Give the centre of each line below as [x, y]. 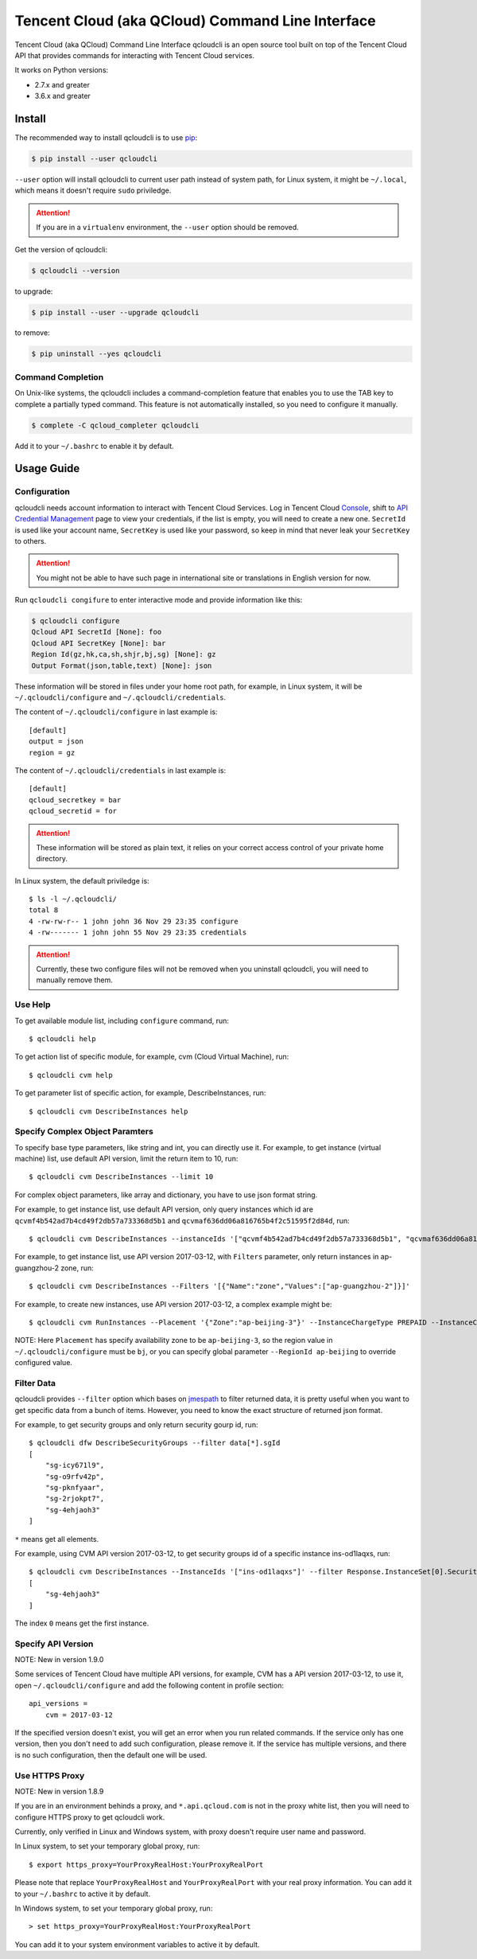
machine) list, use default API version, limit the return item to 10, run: [126, 1159]
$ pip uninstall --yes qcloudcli [97, 354]
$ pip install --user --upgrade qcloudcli [115, 312]
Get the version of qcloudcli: [61, 249]
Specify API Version [54, 1644]
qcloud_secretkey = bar [75, 800]
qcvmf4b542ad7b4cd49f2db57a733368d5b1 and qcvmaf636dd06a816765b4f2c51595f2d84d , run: [182, 1220]
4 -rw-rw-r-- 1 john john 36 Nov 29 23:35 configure [134, 921]
